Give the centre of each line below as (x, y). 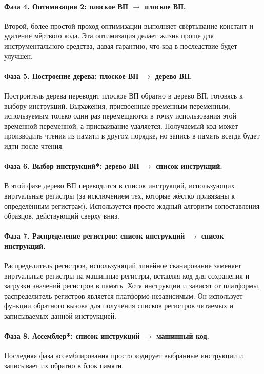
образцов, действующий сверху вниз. (62, 216)
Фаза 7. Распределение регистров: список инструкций (95, 236)
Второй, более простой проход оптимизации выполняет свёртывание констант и (129, 25)
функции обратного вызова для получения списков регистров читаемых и (119, 306)
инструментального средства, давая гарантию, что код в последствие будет (121, 45)
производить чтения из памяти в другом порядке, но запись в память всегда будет (132, 136)
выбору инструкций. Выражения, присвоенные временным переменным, (117, 105)
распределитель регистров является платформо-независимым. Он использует (124, 295)
